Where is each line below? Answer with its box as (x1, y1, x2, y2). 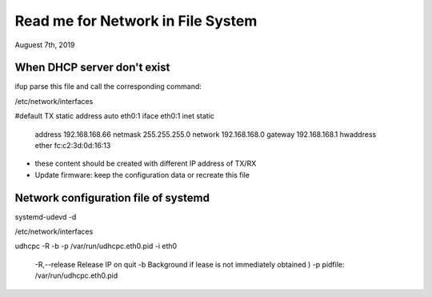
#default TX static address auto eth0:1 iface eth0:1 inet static (14, 111, 215, 121)
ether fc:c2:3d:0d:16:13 (34, 141, 111, 151)
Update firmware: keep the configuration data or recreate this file (34, 170, 250, 179)
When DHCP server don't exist (14, 61, 170, 74)
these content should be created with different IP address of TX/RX (34, 159, 257, 168)
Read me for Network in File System (14, 12, 258, 30)
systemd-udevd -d (14, 212, 77, 222)
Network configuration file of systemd (14, 191, 210, 204)
